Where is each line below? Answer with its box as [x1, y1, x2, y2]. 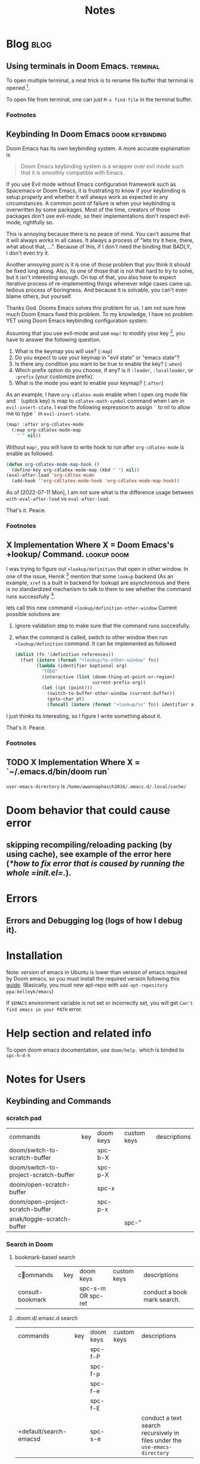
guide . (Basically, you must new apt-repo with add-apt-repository [6, 981, 168, 988]
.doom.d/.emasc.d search [14, 1314, 78, 1321]
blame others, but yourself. [6, 293, 73, 300]
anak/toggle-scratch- [9, 1214, 71, 1223]
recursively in [141, 1429, 180, 1437]
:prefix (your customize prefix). [14, 373, 94, 380]
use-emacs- [141, 1444, 173, 1450]
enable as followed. [6, 449, 54, 457]
